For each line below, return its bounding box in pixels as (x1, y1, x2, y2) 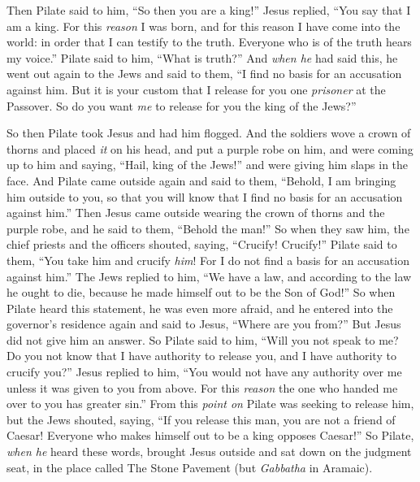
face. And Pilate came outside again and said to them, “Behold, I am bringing (6, 172, 396, 189)
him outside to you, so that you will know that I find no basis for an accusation (6, 188, 403, 205)
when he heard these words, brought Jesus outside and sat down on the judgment (6, 443, 412, 460)
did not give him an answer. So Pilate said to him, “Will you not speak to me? (6, 331, 399, 348)
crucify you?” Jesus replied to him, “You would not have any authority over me (6, 363, 402, 380)
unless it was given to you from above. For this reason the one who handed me (6, 379, 398, 396)
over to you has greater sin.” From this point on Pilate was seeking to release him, (6, 395, 414, 412)
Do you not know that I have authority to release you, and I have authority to (6, 347, 396, 364)
